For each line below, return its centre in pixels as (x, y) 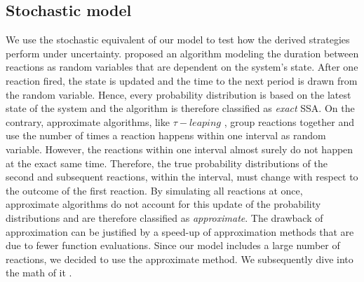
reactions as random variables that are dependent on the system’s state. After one (182, 67)
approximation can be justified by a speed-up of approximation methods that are (180, 231)
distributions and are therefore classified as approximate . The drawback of (164, 217)
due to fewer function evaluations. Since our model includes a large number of (173, 245)
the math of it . (39, 273)
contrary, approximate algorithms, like (88, 121)
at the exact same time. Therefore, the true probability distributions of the (167, 163)
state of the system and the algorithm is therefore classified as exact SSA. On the (180, 108)
